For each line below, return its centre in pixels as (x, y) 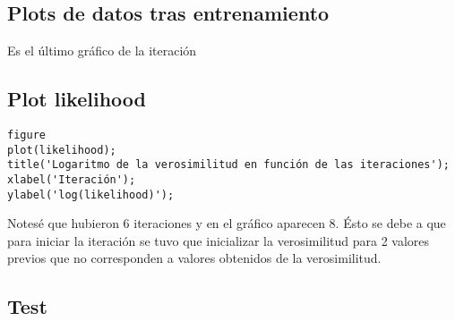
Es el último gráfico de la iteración (102, 51)
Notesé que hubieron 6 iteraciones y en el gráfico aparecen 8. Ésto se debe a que (227, 223)
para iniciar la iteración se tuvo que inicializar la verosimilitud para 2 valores (219, 240)
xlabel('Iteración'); (72, 179)
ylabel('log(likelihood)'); (91, 194)
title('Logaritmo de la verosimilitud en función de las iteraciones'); (228, 165)
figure (26, 135)
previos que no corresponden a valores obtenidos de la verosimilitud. (194, 258)
